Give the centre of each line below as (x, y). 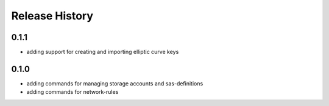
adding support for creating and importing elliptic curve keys (103, 52)
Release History (52, 16)
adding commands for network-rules (73, 92)
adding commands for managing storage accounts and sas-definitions (115, 83)
